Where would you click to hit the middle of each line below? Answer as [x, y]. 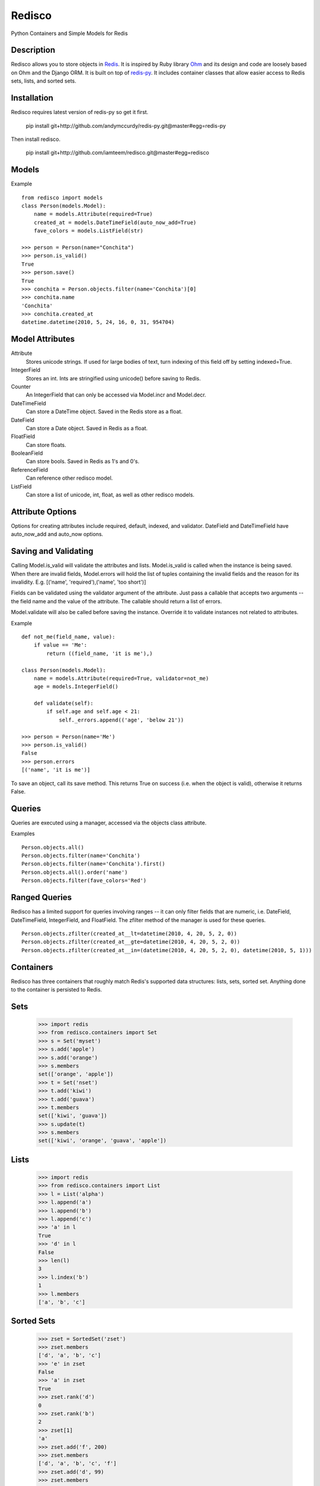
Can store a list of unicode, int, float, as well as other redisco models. [110, 495]
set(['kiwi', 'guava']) [73, 1116]
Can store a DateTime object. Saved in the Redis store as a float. [104, 412]
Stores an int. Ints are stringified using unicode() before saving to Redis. [113, 378]
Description [33, 50]
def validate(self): [63, 703]
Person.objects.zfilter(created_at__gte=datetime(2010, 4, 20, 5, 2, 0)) [131, 942]
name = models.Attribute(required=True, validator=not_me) [121, 678]
